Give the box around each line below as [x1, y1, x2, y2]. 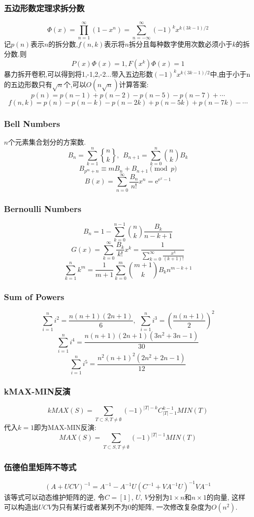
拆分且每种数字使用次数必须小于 [128, 39, 232, 49]
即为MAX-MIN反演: [33, 422, 96, 432]
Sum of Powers [4, 291, 64, 303]
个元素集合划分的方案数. [8, 137, 86, 147]
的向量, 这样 [206, 492, 246, 502]
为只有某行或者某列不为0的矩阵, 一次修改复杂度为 [52, 502, 212, 512]
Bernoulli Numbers [4, 202, 82, 214]
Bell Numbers [4, 118, 60, 130]
